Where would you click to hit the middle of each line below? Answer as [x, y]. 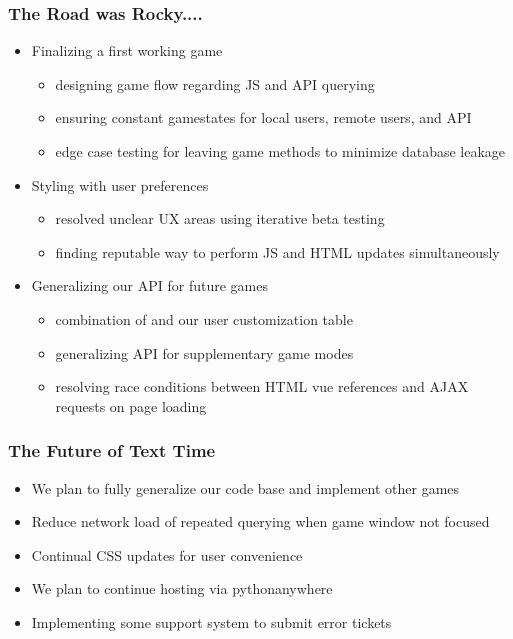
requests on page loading [131, 405]
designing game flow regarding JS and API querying [215, 83]
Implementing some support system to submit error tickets [211, 621]
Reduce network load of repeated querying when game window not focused [260, 521]
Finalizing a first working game [127, 50]
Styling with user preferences [120, 184]
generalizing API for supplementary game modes [204, 352]
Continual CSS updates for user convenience [167, 554]
